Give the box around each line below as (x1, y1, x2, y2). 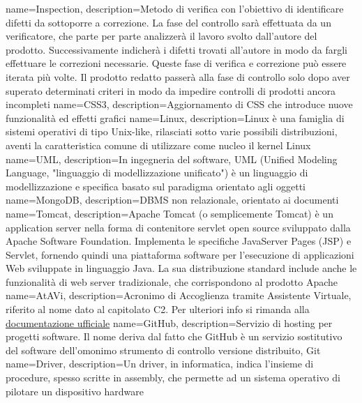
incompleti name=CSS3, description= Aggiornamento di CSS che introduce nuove (6, 97, 353, 112)
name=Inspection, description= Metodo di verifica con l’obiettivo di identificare (6, 1, 344, 15)
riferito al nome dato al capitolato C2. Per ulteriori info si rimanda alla (6, 302, 310, 317)
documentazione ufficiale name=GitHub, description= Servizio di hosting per (6, 315, 333, 330)
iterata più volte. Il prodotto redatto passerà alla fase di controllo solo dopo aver (6, 69, 350, 84)
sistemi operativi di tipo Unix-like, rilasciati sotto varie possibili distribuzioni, (6, 124, 338, 139)
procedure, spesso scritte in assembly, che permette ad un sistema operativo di (6, 370, 340, 385)
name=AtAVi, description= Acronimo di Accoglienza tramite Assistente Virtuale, (6, 288, 352, 303)
